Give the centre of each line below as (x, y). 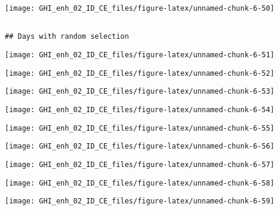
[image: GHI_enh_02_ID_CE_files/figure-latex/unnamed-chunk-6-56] (140, 146)
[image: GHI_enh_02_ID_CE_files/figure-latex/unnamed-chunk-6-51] (140, 55)
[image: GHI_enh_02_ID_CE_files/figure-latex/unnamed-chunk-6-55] (140, 128)
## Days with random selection (67, 37)
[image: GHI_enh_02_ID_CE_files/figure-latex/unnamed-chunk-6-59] (140, 201)
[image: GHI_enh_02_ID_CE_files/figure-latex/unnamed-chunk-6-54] (140, 109)
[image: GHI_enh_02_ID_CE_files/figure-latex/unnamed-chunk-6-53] (140, 92)
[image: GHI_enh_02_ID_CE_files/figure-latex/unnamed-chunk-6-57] (140, 164)
